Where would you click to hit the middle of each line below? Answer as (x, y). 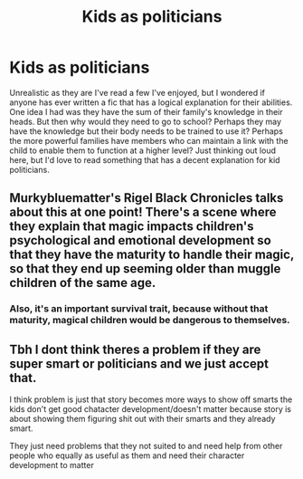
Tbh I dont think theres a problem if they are (135, 349)
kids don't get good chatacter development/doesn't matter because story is (151, 409)
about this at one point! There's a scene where (143, 212)
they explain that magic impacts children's (132, 227)
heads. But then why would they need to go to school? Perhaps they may (146, 121)
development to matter (52, 465)
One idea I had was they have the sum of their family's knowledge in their (146, 111)
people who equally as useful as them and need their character (127, 455)
